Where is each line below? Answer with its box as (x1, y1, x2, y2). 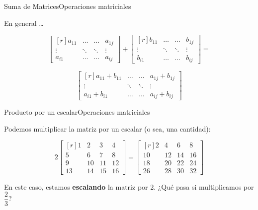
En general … (4, 17, 44, 28)
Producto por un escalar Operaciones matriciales (4, 107, 150, 117)
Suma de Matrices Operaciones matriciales (4, 1, 131, 11)
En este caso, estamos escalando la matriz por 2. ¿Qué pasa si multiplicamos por (4, 181, 254, 192)
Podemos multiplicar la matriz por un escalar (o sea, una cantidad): (4, 123, 211, 134)
